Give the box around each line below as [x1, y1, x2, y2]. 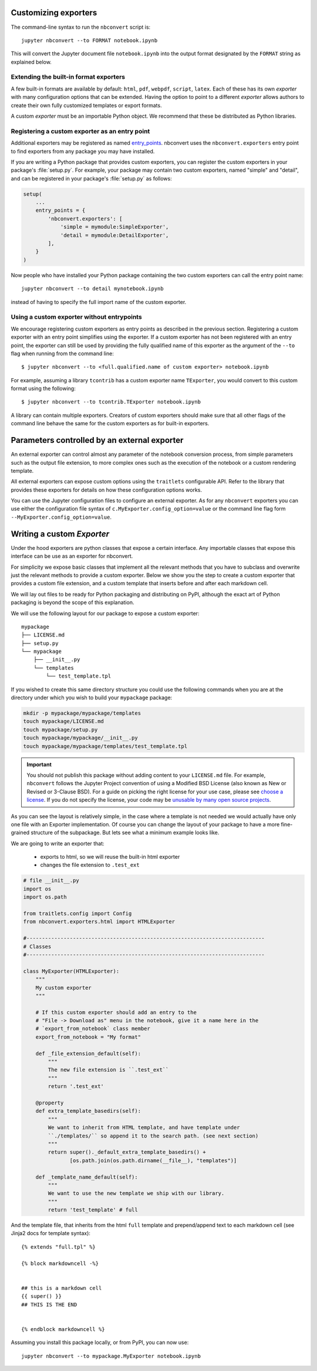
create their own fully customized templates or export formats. [11, 102, 162, 109]
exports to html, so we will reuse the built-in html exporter [40, 853, 180, 860]
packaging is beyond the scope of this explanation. [11, 599, 134, 606]
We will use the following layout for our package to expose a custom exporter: [11, 609, 200, 617]
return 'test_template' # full [48, 1206, 138, 1213]
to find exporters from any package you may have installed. [11, 148, 155, 155]
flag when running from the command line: [11, 350, 114, 357]
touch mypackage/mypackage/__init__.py [23, 735, 138, 741]
